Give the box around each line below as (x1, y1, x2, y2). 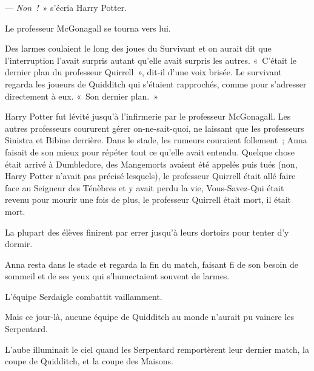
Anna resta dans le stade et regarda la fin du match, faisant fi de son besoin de (5, 257, 298, 270)
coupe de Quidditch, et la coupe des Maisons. (5, 355, 173, 367)
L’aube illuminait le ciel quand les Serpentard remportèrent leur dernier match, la (5, 342, 309, 355)
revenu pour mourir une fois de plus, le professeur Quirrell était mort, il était (5, 193, 292, 206)
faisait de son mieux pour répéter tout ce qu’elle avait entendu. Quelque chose (5, 145, 295, 158)
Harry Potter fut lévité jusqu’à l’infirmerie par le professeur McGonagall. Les (5, 110, 291, 123)
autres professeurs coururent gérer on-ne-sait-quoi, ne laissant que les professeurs (5, 121, 304, 134)
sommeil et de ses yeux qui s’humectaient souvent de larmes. (5, 270, 230, 282)
